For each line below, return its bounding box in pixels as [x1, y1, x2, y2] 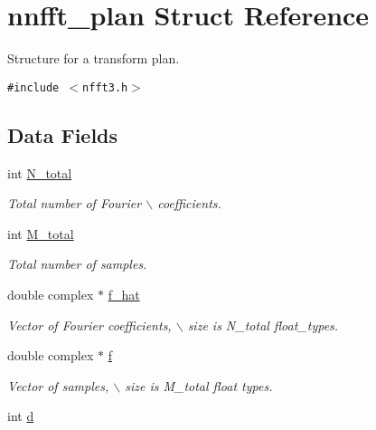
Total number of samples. [7, 254, 147, 273]
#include [7, 81, 60, 94]
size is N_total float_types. [187, 315, 339, 334]
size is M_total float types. [125, 376, 273, 395]
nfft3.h [82, 81, 128, 94]
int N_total [7, 163, 72, 182]
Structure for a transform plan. [7, 49, 180, 68]
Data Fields [7, 120, 118, 148]
